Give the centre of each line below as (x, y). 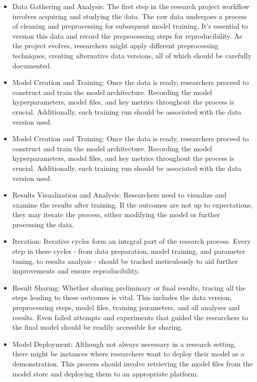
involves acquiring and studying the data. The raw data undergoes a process (130, 16)
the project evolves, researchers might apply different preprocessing (115, 45)
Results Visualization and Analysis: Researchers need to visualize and (119, 195)
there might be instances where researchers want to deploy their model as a (128, 354)
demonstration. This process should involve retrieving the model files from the (133, 363)
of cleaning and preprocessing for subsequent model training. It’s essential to (130, 26)
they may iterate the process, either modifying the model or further (116, 214)
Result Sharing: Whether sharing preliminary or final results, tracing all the (129, 287)
